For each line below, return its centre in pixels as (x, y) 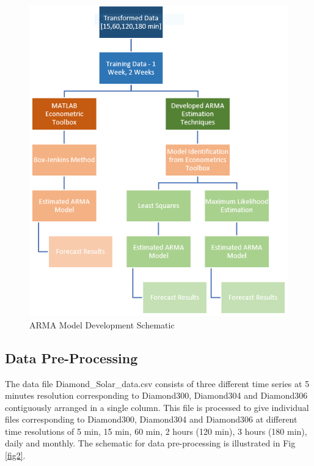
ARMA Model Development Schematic (102, 324)
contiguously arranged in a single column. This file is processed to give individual (157, 407)
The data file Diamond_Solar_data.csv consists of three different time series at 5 (157, 383)
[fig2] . (15, 455)
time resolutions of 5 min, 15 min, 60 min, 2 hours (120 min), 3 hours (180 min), (156, 431)
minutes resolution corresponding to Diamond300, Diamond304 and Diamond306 (156, 395)
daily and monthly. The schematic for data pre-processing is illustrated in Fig (150, 443)
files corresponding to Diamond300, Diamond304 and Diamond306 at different (151, 419)
